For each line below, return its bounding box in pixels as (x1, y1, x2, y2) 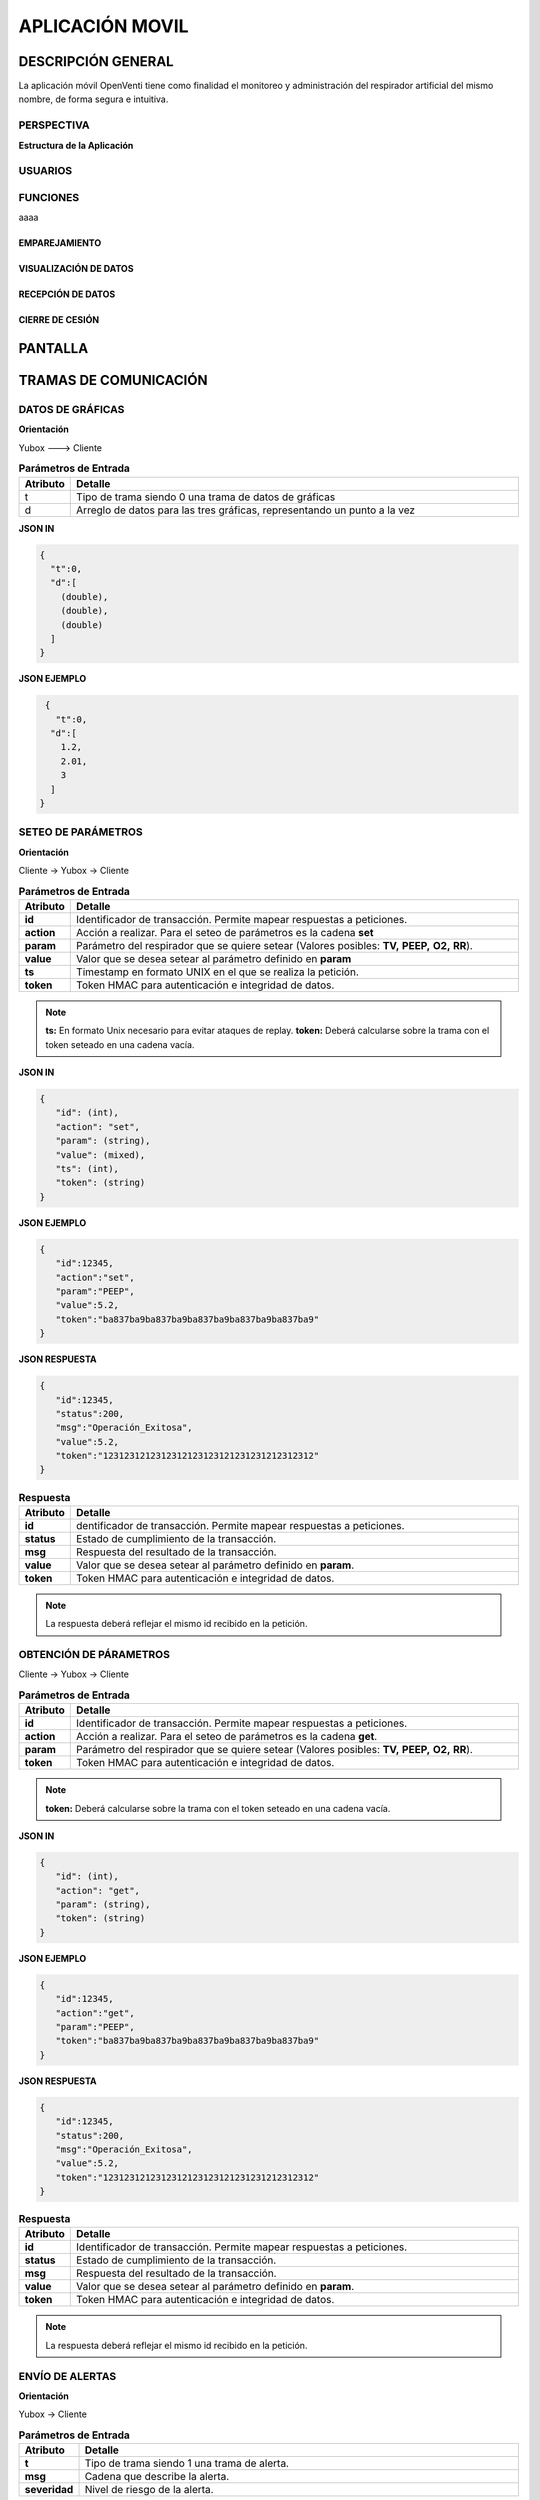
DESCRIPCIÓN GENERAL (18, 53, 174, 70)
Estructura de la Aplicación (18, 139, 134, 151)
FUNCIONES (18, 190, 80, 204)
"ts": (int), (55, 1163, 120, 1175)
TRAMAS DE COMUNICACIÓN (18, 372, 208, 389)
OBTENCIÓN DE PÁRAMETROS (18, 1647, 170, 1661)
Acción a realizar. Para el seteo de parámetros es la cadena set (76, 925, 374, 939)
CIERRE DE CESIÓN (18, 314, 100, 326)
